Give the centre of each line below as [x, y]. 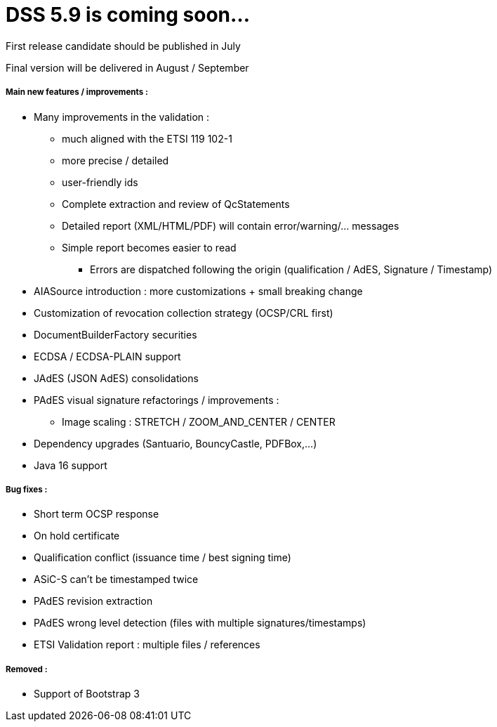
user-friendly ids [100, 182]
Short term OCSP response [97, 514]
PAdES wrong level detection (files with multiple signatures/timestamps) [200, 623]
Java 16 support [71, 465]
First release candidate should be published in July [123, 46]
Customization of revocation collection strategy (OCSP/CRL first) [184, 313]
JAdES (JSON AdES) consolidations [116, 378]
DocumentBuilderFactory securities [115, 334]
